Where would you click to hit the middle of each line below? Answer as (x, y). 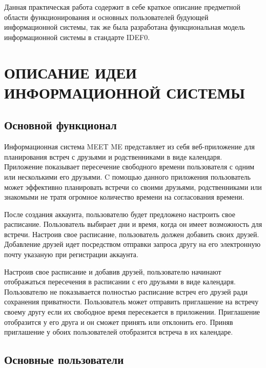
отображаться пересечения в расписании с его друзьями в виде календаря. (120, 282)
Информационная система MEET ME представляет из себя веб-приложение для (129, 147)
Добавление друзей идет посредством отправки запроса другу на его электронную (132, 244)
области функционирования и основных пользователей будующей (106, 17)
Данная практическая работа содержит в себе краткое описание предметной (122, 7)
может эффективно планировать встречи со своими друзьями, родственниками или (133, 187)
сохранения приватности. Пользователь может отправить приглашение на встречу (131, 302)
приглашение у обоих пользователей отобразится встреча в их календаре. (119, 332)
